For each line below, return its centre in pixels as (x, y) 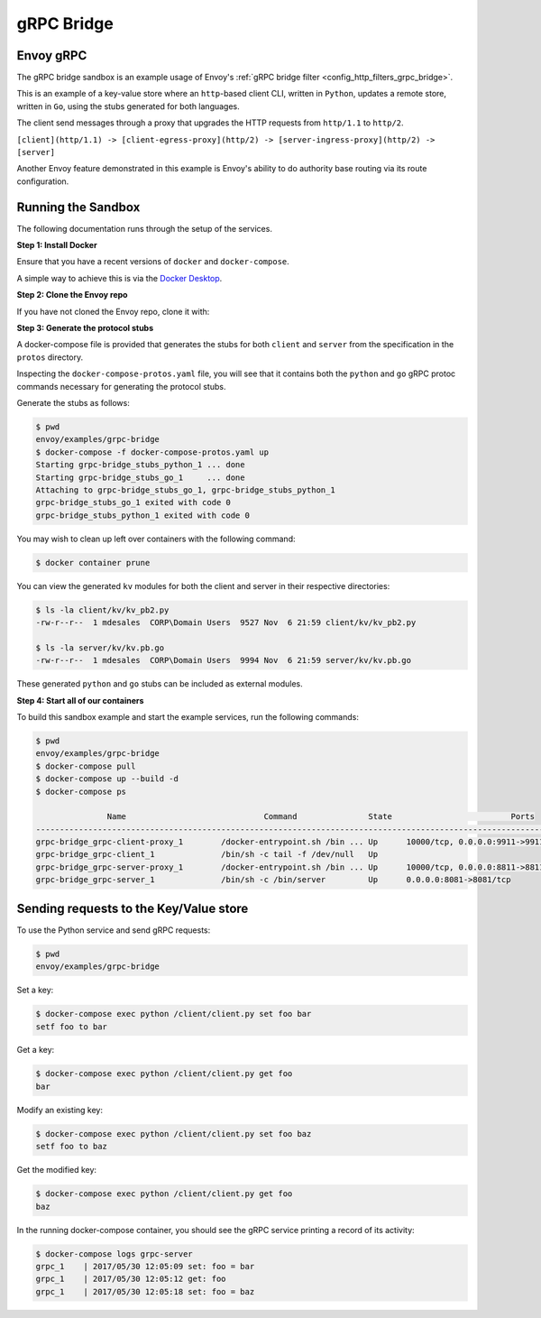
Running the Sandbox (78, 207)
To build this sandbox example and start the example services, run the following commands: (188, 716)
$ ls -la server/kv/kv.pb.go (100, 648)
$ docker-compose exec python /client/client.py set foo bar (174, 1014)
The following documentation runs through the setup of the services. (144, 228)
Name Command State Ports (321, 817)
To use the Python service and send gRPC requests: (114, 930)
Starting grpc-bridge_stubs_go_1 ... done (140, 477)
